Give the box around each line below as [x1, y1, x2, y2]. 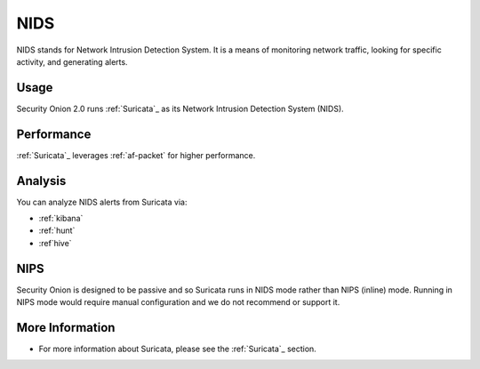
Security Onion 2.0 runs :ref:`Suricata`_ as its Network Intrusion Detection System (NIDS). [16, 103, 344, 114]
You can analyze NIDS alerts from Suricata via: [16, 197, 188, 207]
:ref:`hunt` [38, 225, 76, 236]
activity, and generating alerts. [16, 56, 128, 67]
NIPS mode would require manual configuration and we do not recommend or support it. [16, 297, 340, 308]
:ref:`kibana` [38, 213, 84, 224]
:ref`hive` [38, 237, 72, 248]
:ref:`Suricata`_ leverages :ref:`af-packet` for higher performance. [16, 149, 256, 160]
